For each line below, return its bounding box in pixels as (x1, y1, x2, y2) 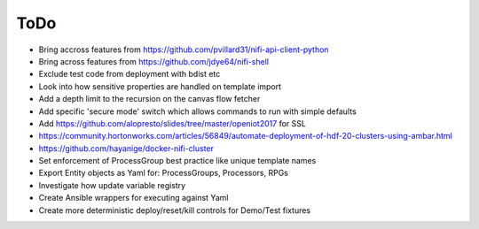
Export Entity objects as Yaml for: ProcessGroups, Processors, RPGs (38, 168, 288, 179)
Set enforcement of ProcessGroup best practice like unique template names (38, 156, 317, 166)
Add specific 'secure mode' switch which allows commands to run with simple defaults (38, 106, 357, 117)
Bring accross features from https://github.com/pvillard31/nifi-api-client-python (38, 44, 329, 55)
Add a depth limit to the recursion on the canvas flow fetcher (38, 94, 261, 104)
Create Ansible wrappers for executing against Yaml (38, 193, 229, 203)
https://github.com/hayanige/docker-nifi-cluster (38, 142, 215, 154)
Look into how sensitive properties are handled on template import (38, 80, 282, 92)
